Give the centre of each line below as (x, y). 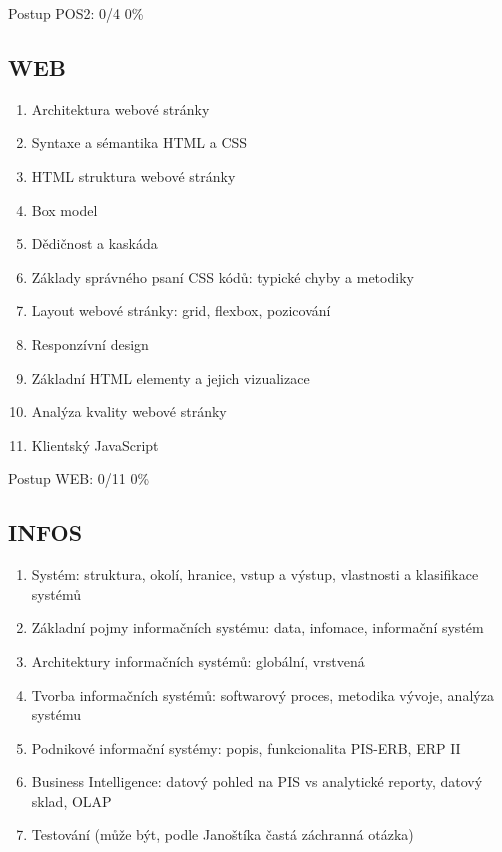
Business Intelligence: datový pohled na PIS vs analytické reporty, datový (257, 781)
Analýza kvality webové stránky (129, 411)
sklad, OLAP (71, 800)
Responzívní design (90, 343)
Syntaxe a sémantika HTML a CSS (139, 142)
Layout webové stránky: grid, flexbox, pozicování (181, 310)
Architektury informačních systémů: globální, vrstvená (198, 660)
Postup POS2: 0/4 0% (76, 13)
